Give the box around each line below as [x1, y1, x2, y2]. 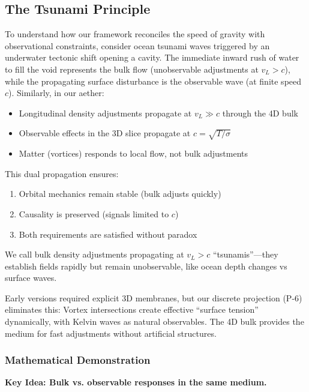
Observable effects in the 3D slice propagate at [19, 127, 191, 139]
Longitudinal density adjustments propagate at [19, 106, 192, 119]
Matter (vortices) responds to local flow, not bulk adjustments [19, 147, 248, 160]
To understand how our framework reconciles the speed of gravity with [5, 28, 265, 40]
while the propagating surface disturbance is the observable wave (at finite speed [5, 74, 302, 87]
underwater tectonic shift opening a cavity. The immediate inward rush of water [5, 51, 299, 64]
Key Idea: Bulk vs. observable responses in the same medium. [5, 376, 267, 388]
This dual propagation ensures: [5, 167, 119, 179]
